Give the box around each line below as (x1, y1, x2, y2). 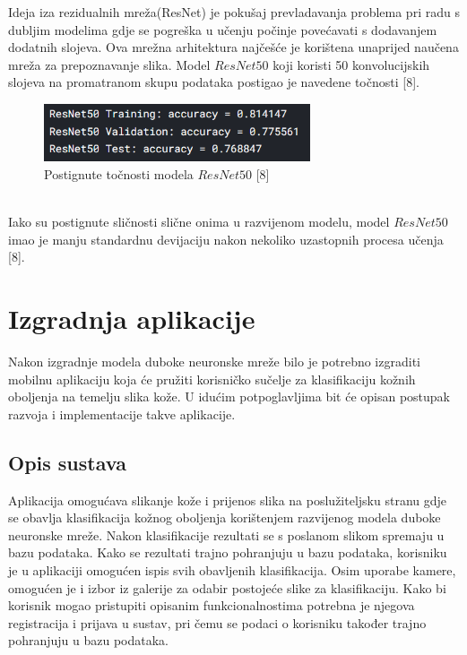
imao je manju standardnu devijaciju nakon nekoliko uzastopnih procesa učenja (8, 229, 444, 248)
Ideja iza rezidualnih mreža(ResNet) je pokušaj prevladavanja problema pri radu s (8, 3, 460, 21)
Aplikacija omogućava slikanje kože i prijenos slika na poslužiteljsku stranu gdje (8, 490, 447, 509)
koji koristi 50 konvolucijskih (272, 55, 430, 73)
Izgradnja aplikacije (8, 300, 255, 337)
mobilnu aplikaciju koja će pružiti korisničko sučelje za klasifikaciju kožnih (8, 369, 416, 388)
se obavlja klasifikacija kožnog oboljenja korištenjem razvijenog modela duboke (8, 508, 441, 527)
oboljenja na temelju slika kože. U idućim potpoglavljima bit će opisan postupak (8, 387, 450, 406)
